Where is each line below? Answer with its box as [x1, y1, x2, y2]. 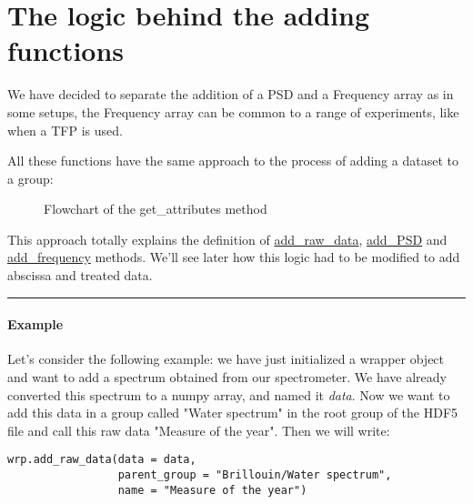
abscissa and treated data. [7, 266, 153, 285]
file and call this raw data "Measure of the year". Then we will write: [7, 420, 390, 439]
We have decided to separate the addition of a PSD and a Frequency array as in [7, 85, 454, 104]
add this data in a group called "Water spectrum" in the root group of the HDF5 [7, 403, 458, 422]
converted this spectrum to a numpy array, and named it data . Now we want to [7, 385, 450, 404]
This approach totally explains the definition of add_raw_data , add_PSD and [7, 229, 448, 248]
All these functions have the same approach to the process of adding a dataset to [7, 151, 458, 170]
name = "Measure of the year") [117, 483, 307, 497]
